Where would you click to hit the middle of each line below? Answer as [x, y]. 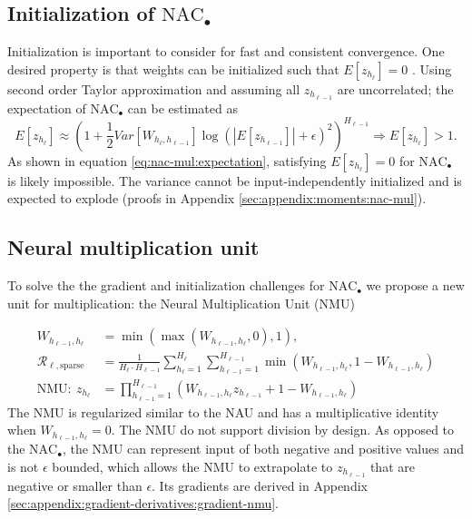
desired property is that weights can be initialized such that [173, 69]
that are [392, 466]
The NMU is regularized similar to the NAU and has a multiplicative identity [223, 411]
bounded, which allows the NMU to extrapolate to [192, 466]
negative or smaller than [75, 485]
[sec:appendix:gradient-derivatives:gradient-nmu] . [143, 503]
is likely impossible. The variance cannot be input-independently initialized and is [235, 180]
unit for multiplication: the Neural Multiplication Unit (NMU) [181, 303]
